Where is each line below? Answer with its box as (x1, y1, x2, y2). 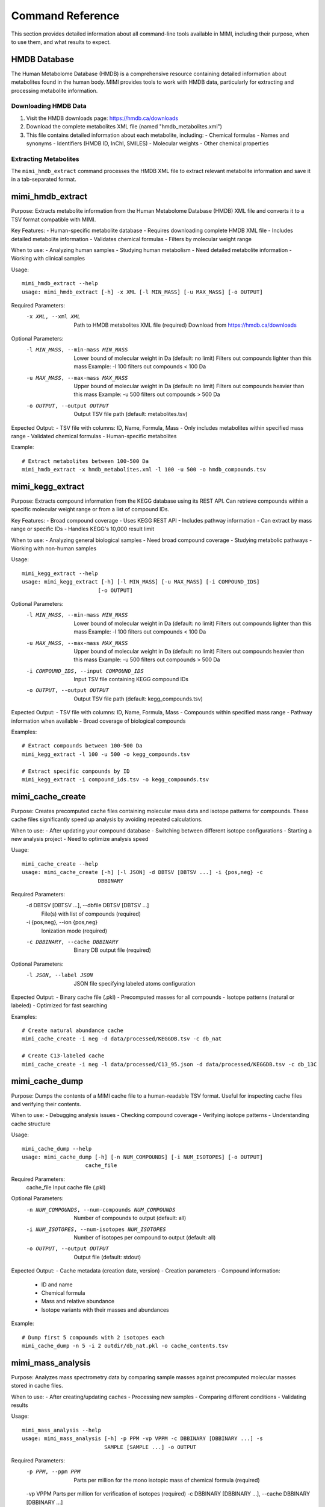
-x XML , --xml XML (26, 313, 81, 320)
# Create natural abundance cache (22, 1027, 123, 1034)
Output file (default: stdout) (73, 1253, 141, 1260)
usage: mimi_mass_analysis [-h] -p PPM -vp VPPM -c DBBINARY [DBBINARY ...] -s (22, 1435, 263, 1442)
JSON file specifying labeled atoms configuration (73, 980, 196, 987)
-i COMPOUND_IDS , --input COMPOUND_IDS (26, 667, 144, 675)
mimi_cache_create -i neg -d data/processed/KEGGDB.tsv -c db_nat (22, 1036, 222, 1042)
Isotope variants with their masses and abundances (41, 1306, 169, 1314)
